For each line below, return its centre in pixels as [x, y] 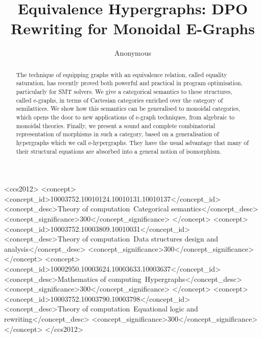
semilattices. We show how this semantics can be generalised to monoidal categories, [128, 108]
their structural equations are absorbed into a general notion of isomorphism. [119, 151]
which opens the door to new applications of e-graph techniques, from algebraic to [125, 117]
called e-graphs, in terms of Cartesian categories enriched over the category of [120, 100]
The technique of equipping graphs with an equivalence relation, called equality [122, 74]
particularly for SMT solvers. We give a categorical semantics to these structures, [124, 92]
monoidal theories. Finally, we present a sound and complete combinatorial [116, 125]
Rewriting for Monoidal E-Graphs [133, 28]
